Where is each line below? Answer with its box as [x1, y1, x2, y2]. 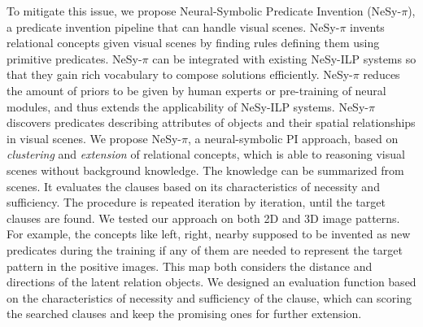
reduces [363, 66, 400, 83]
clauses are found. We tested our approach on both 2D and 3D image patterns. [7, 209, 400, 226]
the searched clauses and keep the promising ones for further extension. [7, 305, 362, 322]
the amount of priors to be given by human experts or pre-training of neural [7, 81, 386, 98]
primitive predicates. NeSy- [7, 50, 142, 67]
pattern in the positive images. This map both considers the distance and [7, 257, 373, 274]
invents [350, 18, 385, 35]
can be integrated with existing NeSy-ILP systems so [152, 50, 416, 67]
